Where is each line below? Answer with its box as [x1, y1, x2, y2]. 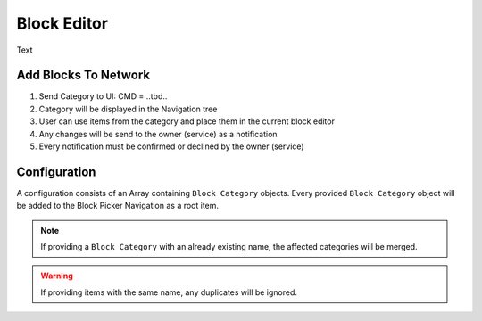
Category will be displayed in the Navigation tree [38, 103, 218, 114]
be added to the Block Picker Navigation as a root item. [16, 201, 219, 211]
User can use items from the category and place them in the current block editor [38, 116, 335, 127]
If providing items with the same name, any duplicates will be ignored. [40, 286, 298, 298]
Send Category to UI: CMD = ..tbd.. [38, 91, 168, 102]
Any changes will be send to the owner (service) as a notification [38, 128, 278, 139]
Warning [40, 270, 73, 281]
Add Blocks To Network [16, 68, 151, 83]
